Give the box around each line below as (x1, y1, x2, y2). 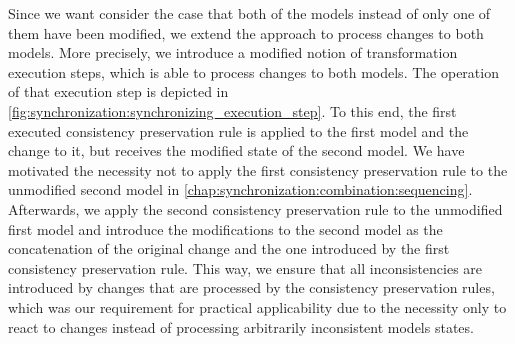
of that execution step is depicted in (8, 81, 229, 102)
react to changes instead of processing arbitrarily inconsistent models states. (8, 316, 474, 337)
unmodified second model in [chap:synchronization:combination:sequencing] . (8, 179, 473, 200)
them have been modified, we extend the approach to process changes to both (8, 22, 484, 43)
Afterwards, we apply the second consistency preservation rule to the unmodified (8, 198, 503, 219)
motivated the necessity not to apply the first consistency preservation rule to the (8, 159, 508, 180)
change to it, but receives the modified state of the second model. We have (8, 140, 465, 161)
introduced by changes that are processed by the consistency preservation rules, (8, 277, 495, 298)
